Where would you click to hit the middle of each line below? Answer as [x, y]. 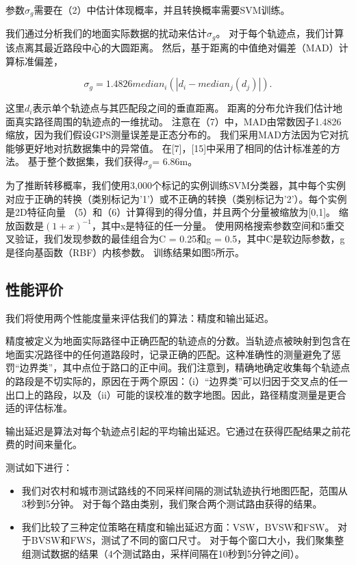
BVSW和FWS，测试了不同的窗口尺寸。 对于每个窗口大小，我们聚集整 [188, 540]
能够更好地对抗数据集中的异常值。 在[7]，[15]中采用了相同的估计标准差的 [168, 148]
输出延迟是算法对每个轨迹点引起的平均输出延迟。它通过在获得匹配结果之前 [173, 430]
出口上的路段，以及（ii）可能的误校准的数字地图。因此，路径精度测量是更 [171, 394]
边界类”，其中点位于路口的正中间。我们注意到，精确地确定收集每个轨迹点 [185, 367]
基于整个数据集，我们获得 [85, 161]
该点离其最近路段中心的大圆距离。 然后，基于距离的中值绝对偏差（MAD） [172, 47]
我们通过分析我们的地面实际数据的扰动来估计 [106, 33]
